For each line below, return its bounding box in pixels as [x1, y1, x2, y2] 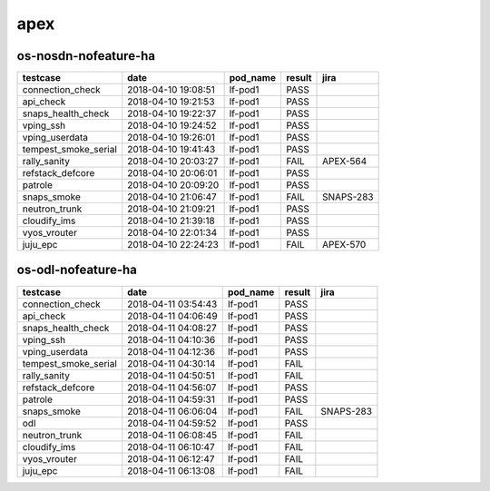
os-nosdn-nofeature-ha [16, 48, 156, 64]
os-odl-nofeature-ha [16, 262, 138, 278]
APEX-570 [322, 239, 367, 251]
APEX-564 [322, 155, 367, 168]
